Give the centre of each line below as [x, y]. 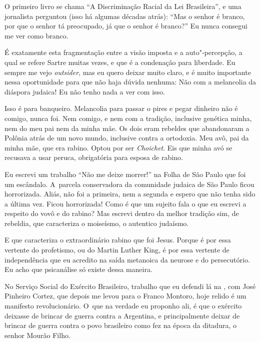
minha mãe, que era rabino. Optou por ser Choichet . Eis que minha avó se [118, 147]
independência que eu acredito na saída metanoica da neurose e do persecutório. [127, 259]
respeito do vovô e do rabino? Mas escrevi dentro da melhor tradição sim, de [122, 213]
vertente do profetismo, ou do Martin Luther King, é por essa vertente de [117, 250]
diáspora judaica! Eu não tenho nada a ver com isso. [85, 91]
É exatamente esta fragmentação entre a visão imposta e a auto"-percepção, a [123, 52]
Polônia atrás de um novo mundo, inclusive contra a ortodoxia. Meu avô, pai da [127, 138]
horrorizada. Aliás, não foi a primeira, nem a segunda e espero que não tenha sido [130, 194]
